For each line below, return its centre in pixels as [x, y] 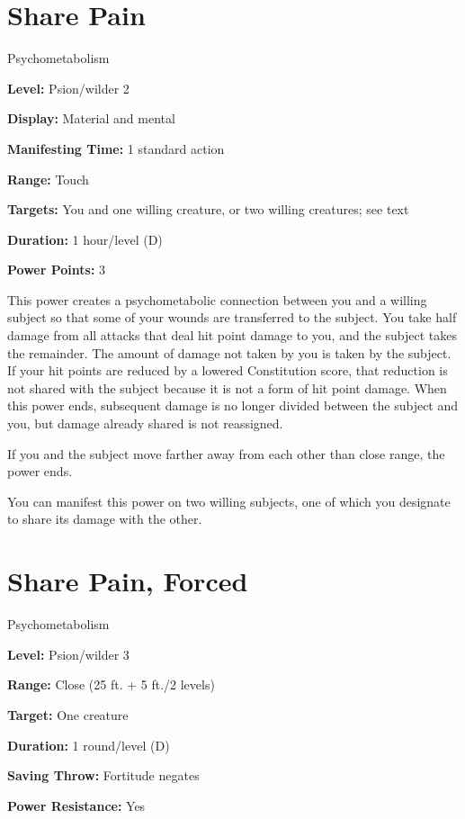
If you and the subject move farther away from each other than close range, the [226, 453]
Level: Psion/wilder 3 [68, 654]
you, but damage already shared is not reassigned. [145, 423]
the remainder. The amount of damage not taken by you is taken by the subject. [229, 352]
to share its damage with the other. [105, 519]
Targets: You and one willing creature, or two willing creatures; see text [208, 209]
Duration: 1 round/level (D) [89, 745]
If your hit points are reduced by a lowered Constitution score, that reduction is [228, 370]
